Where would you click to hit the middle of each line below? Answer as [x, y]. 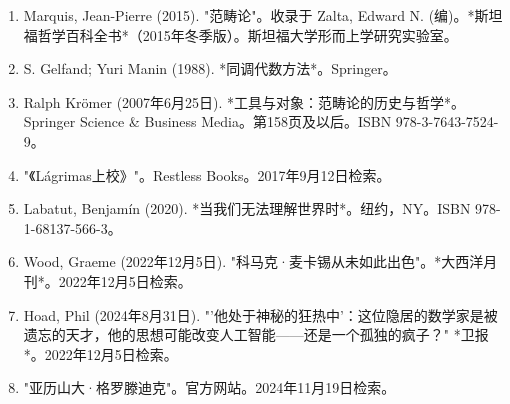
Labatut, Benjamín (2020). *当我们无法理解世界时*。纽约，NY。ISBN [247, 208]
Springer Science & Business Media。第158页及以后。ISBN [207, 121]
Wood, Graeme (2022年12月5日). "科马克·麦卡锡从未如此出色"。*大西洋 [253, 261]
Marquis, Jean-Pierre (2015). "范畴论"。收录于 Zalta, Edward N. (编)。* [249, 15]
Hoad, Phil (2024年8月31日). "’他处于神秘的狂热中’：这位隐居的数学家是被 [260, 314]
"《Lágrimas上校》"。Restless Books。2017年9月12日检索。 [207, 174]
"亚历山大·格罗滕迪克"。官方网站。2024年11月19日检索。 [209, 387]
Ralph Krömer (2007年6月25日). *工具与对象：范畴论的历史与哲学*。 [244, 101]
